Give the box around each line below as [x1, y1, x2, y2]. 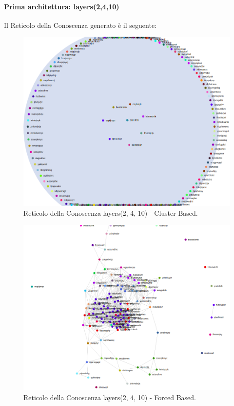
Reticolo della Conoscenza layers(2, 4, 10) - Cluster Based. [23, 208, 198, 218]
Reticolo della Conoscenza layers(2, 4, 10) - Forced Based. [23, 392, 196, 402]
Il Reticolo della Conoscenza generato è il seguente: [4, 20, 156, 30]
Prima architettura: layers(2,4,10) [4, 1, 119, 11]
